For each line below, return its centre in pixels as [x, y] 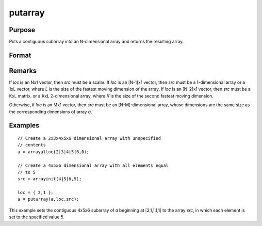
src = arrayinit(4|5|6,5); [50, 179]
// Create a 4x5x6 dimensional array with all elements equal [93, 165]
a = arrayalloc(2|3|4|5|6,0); [54, 152]
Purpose [22, 30]
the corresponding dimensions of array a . [50, 112]
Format [20, 55]
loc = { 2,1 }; [36, 193]
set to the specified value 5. [37, 217]
